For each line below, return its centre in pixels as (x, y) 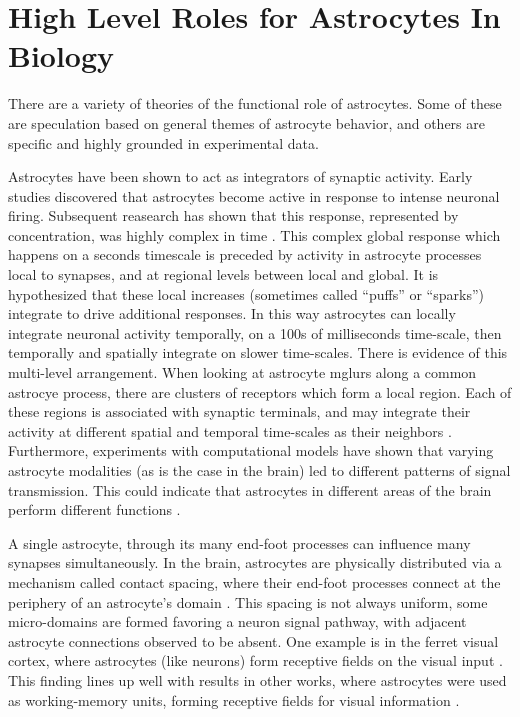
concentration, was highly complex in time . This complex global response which (254, 234)
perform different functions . (94, 509)
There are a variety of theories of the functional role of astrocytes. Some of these (255, 103)
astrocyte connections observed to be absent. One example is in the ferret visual (253, 640)
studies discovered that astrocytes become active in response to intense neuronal (254, 195)
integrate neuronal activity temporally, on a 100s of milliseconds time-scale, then (255, 332)
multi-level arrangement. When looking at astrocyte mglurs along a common (242, 372)
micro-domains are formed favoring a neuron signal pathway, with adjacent (237, 621)
